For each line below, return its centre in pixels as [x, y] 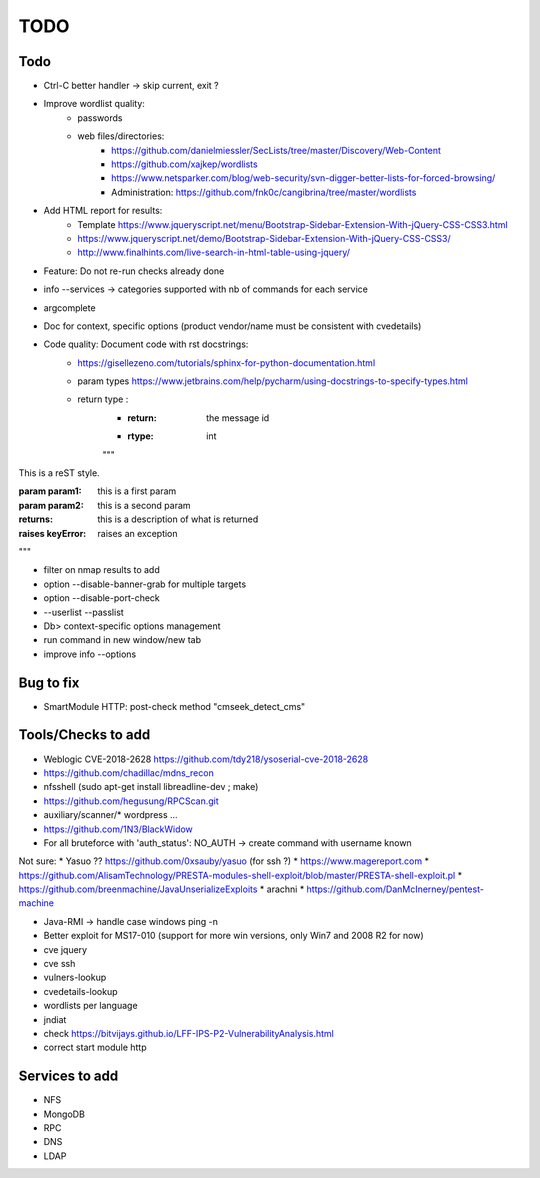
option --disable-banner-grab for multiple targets [145, 584]
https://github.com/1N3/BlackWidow [118, 829]
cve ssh [59, 964]
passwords [100, 117]
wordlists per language [91, 1006]
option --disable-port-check [101, 598]
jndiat [55, 1019]
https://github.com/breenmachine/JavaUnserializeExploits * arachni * [161, 889]
